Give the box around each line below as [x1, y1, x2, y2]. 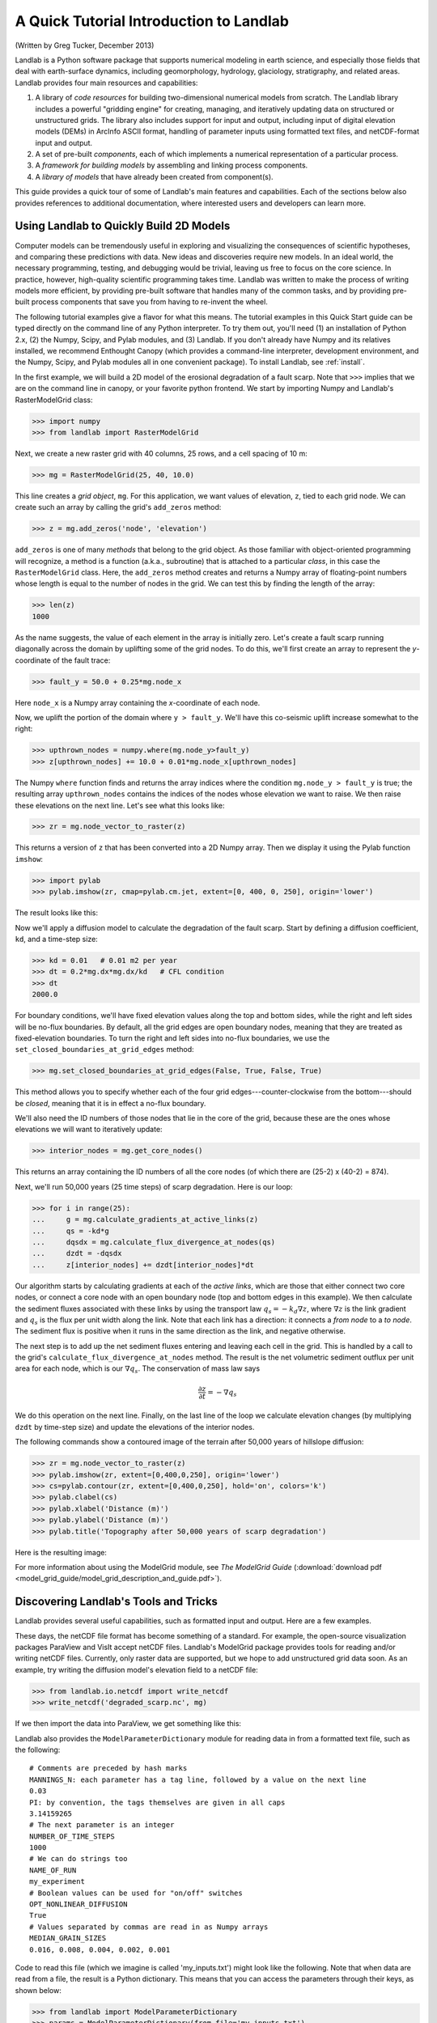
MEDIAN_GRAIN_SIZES [29, 1934, 107, 1943]
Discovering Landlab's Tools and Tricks [15, 1595, 218, 1609]
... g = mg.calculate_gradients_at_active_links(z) [32, 1215, 259, 1224]
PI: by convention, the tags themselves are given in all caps [29, 1797, 286, 1807]
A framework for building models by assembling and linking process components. [35, 160, 308, 170]
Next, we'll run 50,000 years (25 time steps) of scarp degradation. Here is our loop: [15, 1181, 293, 1191]
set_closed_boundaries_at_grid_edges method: [15, 1045, 194, 1054]
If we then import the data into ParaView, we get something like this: [15, 1719, 242, 1728]
